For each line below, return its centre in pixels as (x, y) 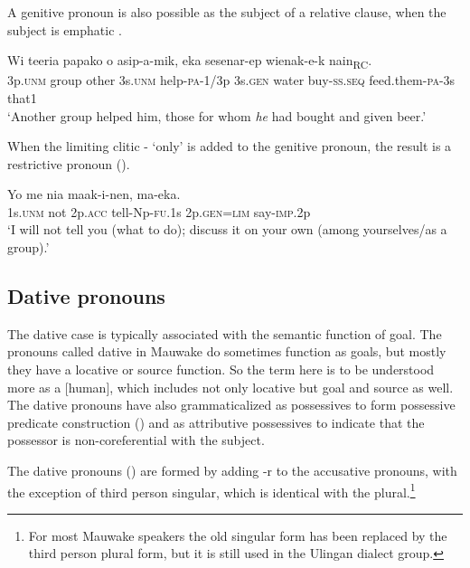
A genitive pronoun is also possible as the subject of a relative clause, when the (227, 12)
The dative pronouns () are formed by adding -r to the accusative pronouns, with (232, 471)
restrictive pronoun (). (69, 163)
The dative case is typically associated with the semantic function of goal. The (225, 333)
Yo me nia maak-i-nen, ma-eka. (94, 194)
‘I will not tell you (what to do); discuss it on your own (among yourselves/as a (227, 229)
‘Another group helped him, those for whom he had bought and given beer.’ (217, 115)
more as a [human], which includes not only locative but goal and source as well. (230, 387)
